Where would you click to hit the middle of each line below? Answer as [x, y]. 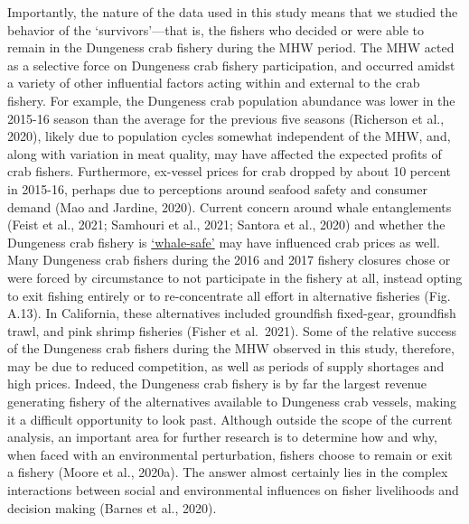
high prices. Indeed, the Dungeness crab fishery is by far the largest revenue [217, 384]
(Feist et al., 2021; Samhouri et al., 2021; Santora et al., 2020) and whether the [226, 225]
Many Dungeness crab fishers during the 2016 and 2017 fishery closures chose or [229, 260]
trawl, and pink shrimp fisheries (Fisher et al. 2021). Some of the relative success [232, 330]
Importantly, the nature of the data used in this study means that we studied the [233, 12]
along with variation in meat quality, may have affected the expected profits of [225, 153]
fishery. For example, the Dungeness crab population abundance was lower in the [231, 100]
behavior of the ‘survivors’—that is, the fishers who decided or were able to [216, 29]
